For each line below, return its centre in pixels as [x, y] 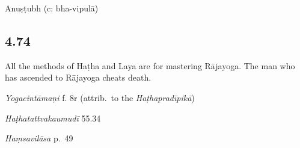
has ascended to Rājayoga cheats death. [78, 77]
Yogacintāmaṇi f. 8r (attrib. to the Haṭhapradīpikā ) [100, 97]
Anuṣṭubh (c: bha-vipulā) [52, 8]
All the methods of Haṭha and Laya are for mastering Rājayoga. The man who [150, 65]
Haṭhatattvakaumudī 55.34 [53, 118]
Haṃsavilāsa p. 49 [39, 138]
